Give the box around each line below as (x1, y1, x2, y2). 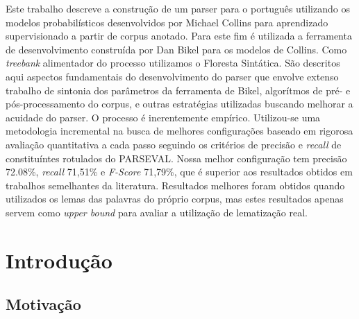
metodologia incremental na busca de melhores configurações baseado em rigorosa (6, 123, 353, 138)
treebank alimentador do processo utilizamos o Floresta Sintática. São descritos (6, 55, 340, 70)
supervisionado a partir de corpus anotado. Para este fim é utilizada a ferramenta (6, 28, 352, 43)
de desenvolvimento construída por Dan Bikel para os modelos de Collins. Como (6, 42, 347, 56)
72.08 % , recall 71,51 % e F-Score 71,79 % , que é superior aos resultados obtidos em (6, 164, 353, 179)
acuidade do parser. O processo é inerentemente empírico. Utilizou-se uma (6, 110, 321, 124)
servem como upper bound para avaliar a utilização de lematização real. (6, 205, 308, 219)
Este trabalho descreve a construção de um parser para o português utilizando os (6, 1, 350, 15)
